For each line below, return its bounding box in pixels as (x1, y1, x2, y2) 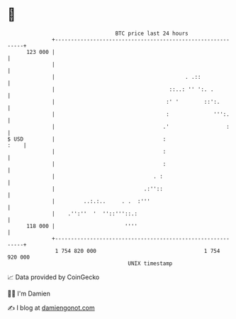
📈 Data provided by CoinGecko (7, 273, 100, 281)
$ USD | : (7, 135, 167, 143)
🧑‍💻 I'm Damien (7, 289, 51, 298)
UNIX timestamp (128, 259, 173, 267)
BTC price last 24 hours (115, 30, 189, 37)
